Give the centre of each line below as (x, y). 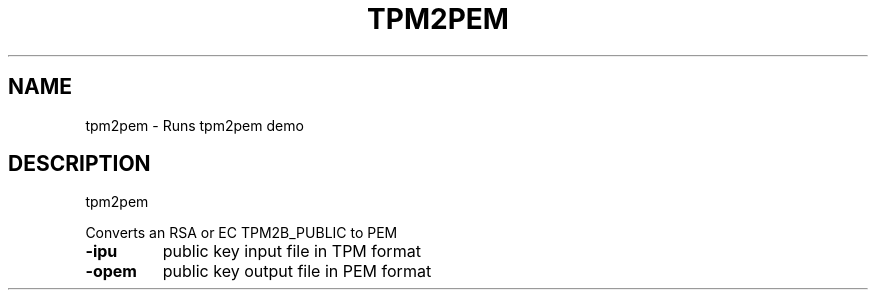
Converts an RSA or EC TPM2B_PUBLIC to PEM (241, 233)
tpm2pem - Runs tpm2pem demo (194, 125)
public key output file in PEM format (297, 271)
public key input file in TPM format (291, 251)
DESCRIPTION (79, 164)
